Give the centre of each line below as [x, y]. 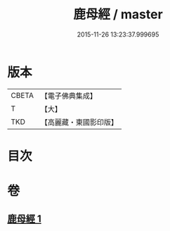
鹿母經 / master [118, 14]
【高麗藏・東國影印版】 [79, 122]
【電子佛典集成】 [68, 96]
